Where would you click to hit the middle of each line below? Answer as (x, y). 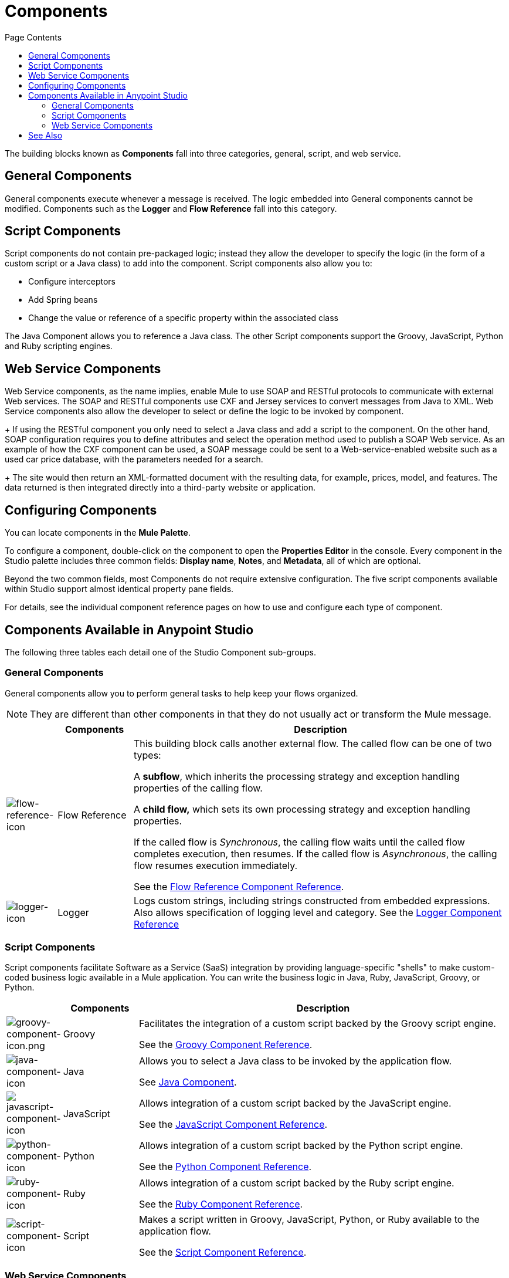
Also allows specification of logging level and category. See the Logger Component (318, 912)
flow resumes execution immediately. (216, 865)
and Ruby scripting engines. (59, 346)
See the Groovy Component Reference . (226, 1045)
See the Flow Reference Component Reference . (239, 886)
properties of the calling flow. (198, 788)
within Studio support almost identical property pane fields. (119, 589)
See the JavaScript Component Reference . (233, 1125)
